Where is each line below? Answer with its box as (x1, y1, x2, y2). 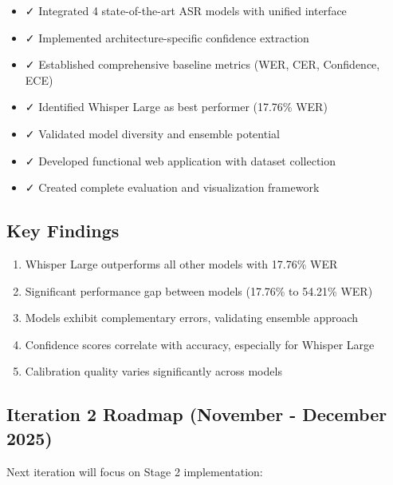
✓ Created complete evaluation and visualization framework (25, 179, 320, 196)
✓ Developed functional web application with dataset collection (25, 152, 336, 169)
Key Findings (6, 218, 120, 243)
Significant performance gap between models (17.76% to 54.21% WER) (25, 282, 373, 299)
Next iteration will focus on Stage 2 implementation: (6, 463, 263, 479)
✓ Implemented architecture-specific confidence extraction (25, 29, 309, 46)
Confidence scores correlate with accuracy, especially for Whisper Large (25, 336, 375, 352)
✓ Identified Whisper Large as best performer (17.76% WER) (25, 98, 328, 115)
